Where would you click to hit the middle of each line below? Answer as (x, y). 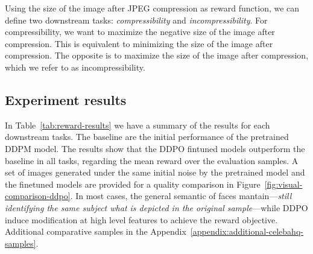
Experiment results (66, 99)
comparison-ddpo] (38, 196)
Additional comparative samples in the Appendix (96, 231)
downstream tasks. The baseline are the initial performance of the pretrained (147, 137)
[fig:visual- (283, 184)
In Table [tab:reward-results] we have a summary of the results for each (138, 125)
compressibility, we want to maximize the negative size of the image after (140, 32)
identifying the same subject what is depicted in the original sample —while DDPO (156, 207)
